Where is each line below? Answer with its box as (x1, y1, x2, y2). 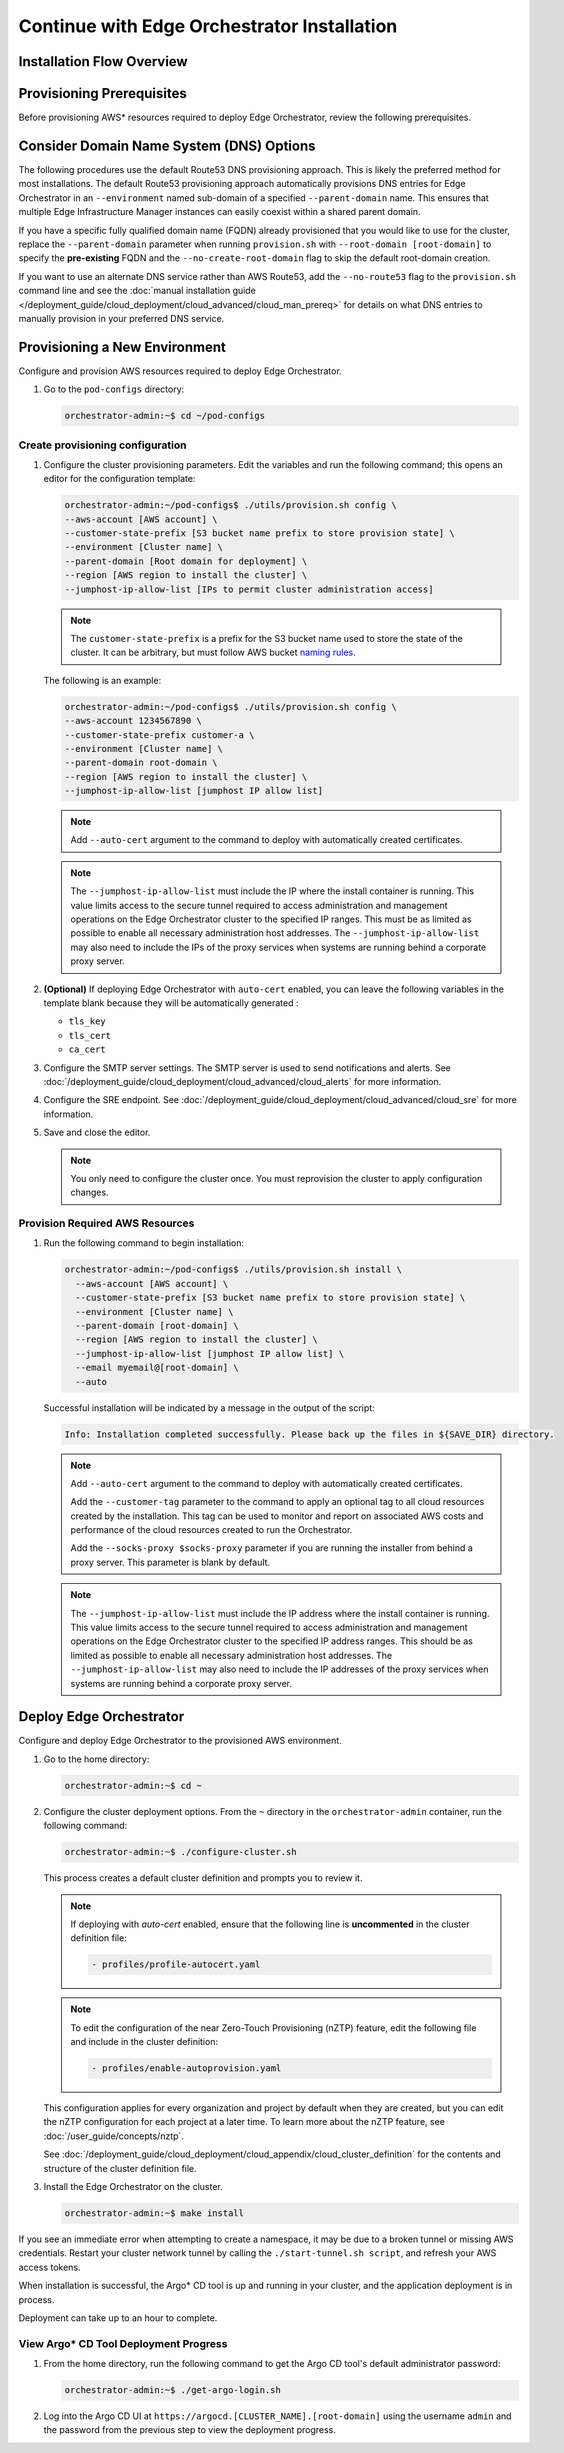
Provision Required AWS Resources (18, 1216, 195, 1230)
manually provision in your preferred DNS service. (18, 312, 225, 324)
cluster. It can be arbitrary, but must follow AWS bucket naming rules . (70, 646, 357, 659)
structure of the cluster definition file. (43, 2162, 197, 2174)
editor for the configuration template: (43, 473, 196, 485)
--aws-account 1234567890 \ (64, 715, 202, 727)
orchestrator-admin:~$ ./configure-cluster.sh (64, 1846, 297, 1858)
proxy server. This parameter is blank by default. (70, 1556, 270, 1568)
